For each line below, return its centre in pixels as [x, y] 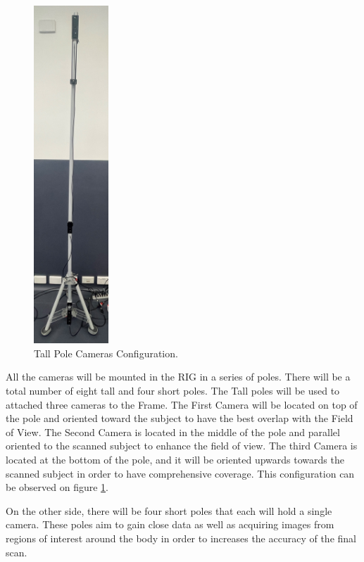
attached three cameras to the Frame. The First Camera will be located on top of [182, 404]
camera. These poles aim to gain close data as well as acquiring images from [170, 524]
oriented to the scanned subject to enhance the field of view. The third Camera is [182, 446]
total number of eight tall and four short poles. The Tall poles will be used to [173, 391]
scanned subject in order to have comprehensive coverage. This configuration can [180, 473]
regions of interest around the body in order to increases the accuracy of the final [181, 538]
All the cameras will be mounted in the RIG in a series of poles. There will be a [178, 377]
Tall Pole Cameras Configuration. [106, 353]
